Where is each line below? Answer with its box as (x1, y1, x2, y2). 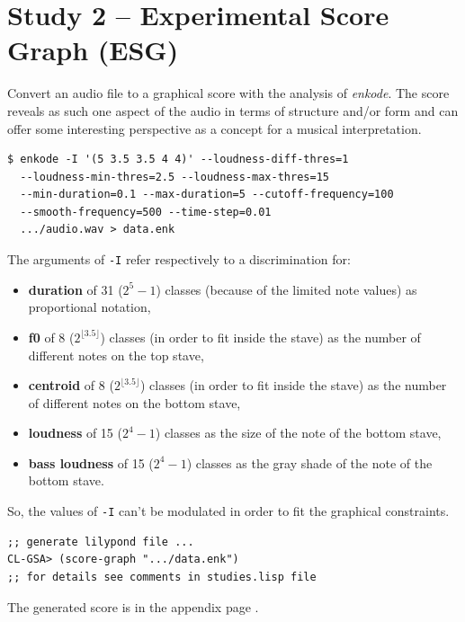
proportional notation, (28, 298, 151, 316)
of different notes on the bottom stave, (28, 393, 241, 412)
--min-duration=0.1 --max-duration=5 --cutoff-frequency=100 (20, 188, 394, 201)
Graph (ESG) (7, 31, 179, 68)
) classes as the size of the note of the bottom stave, (155, 423, 442, 442)
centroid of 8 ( (28, 376, 114, 395)
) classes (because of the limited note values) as (156, 280, 417, 298)
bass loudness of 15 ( (28, 453, 154, 472)
